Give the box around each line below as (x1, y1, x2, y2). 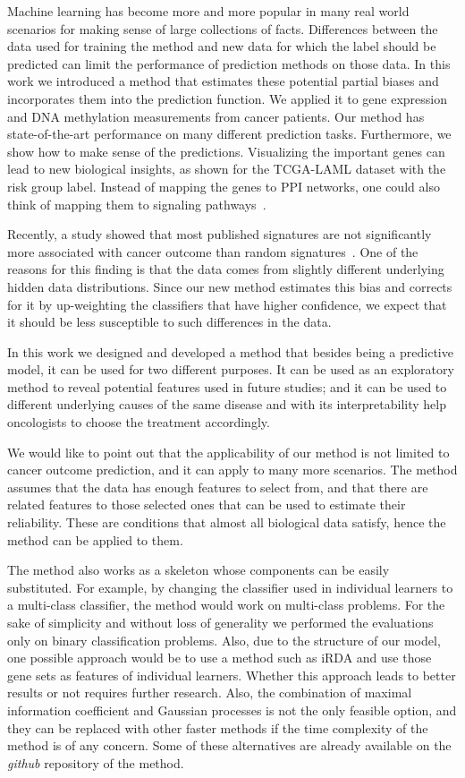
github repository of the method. (7, 753, 184, 772)
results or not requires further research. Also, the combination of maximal (7, 683, 412, 702)
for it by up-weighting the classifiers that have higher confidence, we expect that (7, 295, 447, 313)
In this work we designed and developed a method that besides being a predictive (7, 342, 453, 361)
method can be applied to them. (7, 530, 183, 549)
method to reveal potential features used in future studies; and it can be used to (7, 377, 447, 396)
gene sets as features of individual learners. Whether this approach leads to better (7, 665, 456, 684)
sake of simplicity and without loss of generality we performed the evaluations (7, 613, 434, 631)
